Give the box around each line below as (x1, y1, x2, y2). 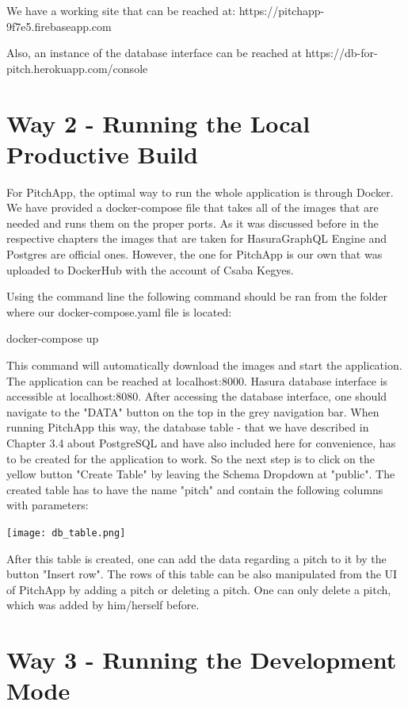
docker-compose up (6, 330, 99, 347)
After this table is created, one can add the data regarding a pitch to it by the (6, 550, 387, 566)
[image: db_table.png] (6, 527, 126, 539)
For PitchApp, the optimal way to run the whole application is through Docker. (6, 183, 394, 200)
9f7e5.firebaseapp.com (6, 17, 112, 34)
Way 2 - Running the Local (6, 106, 311, 139)
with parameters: (6, 497, 89, 513)
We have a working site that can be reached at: (6, 2, 236, 18)
